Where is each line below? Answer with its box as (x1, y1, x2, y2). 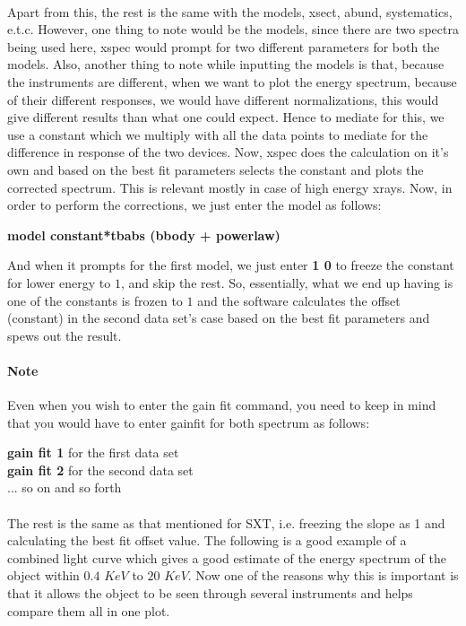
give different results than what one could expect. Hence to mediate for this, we (7, 108, 444, 126)
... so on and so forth (7, 478, 122, 497)
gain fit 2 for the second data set (7, 460, 194, 479)
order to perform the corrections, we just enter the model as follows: (7, 196, 382, 214)
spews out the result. (7, 326, 122, 344)
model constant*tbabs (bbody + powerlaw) (7, 225, 280, 244)
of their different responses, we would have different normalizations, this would (7, 90, 439, 109)
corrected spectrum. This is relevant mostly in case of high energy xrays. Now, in (7, 178, 453, 196)
